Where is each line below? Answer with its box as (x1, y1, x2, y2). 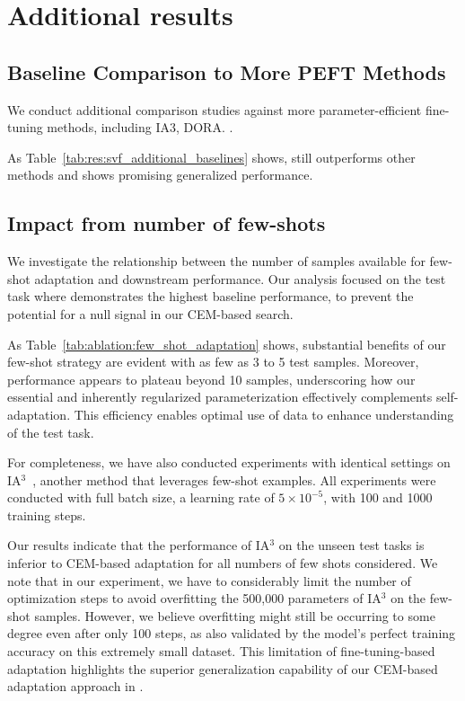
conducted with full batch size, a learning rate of (7, 488, 275, 507)
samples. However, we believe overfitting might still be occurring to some (34, 606, 435, 625)
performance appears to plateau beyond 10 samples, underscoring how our (7, 369, 416, 388)
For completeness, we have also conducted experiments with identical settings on (7, 453, 451, 472)
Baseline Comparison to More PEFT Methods (7, 58, 446, 85)
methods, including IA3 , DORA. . (47, 118, 233, 137)
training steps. (7, 505, 86, 524)
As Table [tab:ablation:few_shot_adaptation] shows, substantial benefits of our (7, 334, 446, 353)
